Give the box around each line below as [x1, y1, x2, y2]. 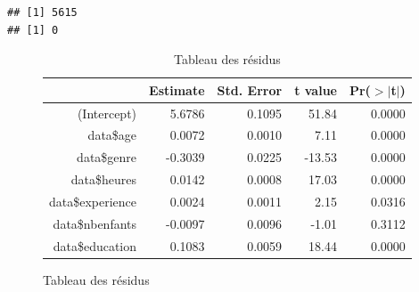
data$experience [49, 192, 137, 210]
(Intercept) [77, 103, 137, 122]
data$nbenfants [53, 214, 137, 232]
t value [294, 80, 337, 99]
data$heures [70, 170, 137, 189]
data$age [87, 126, 137, 144]
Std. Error [217, 80, 283, 99]
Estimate [149, 80, 205, 99]
